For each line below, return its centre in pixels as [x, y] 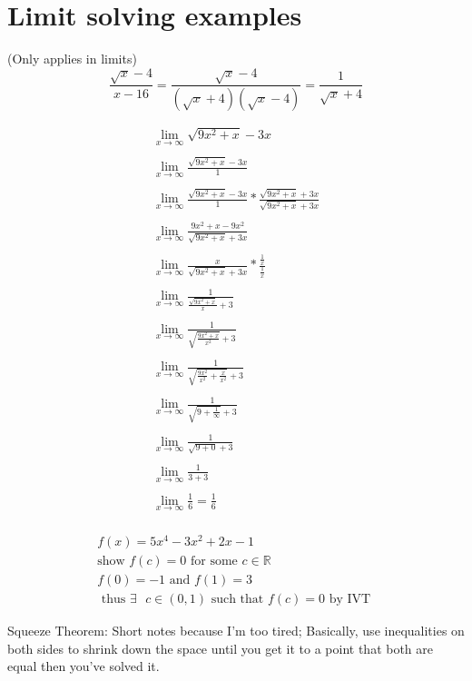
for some [214, 562]
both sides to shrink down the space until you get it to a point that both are [221, 648]
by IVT [350, 600]
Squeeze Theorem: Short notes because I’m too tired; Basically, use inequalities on [236, 631]
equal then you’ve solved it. [84, 666]
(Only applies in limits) [72, 59]
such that [237, 600]
